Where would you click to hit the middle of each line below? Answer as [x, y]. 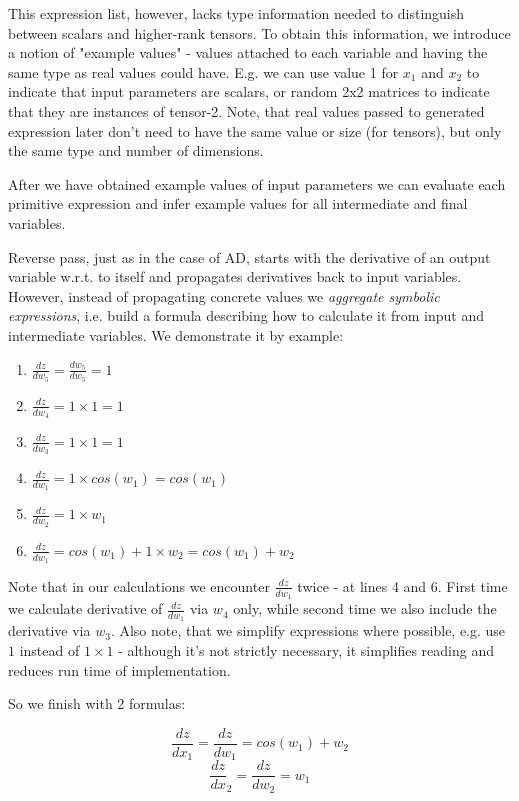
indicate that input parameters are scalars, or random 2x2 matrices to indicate [249, 91]
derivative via [49, 630]
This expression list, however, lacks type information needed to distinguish [236, 13]
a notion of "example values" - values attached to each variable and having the [248, 52]
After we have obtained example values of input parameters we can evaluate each [257, 183]
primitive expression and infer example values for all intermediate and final [238, 203]
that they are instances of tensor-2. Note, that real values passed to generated [246, 110]
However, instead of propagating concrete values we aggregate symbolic [224, 295]
